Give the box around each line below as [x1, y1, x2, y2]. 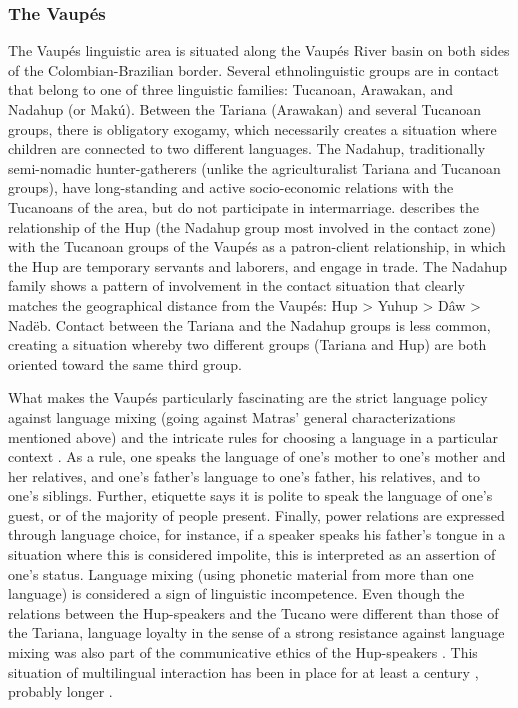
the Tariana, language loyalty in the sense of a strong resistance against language [8, 622, 505, 643]
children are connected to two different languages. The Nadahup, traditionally [8, 138, 486, 159]
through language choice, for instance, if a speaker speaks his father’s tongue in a [8, 524, 506, 545]
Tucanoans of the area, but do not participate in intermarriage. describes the [8, 196, 480, 217]
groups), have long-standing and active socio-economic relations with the [8, 177, 454, 198]
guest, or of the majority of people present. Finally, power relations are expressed [8, 504, 505, 525]
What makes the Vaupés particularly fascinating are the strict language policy [8, 387, 488, 408]
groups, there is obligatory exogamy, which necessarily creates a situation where [8, 118, 497, 139]
